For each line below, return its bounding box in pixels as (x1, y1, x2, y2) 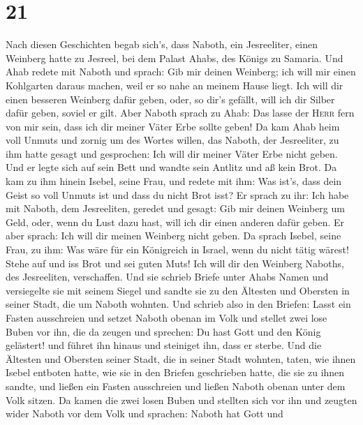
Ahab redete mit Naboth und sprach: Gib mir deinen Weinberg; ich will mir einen (6, 64, 356, 79)
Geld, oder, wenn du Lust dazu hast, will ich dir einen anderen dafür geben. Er (6, 214, 345, 229)
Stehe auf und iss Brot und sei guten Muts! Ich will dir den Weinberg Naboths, (6, 255, 344, 270)
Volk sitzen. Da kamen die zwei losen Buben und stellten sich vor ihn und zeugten (6, 392, 357, 407)
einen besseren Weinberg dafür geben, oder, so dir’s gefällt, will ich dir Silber (6, 91, 335, 106)
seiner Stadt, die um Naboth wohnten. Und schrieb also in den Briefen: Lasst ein (6, 297, 351, 311)
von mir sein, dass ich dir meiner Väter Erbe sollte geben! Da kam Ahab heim (6, 119, 340, 133)
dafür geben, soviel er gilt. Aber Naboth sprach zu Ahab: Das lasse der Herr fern (6, 105, 355, 120)
